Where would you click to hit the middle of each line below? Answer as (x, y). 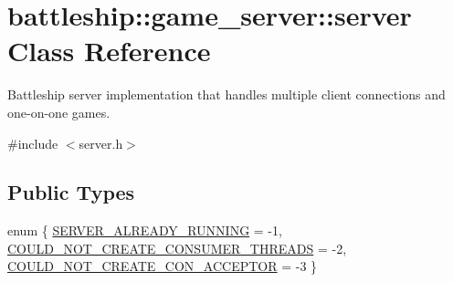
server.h (101, 143)
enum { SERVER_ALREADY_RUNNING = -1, (145, 230)
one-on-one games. (59, 112)
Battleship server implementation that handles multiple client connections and (226, 94)
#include (33, 143)
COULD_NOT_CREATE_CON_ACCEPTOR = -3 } (163, 266)
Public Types (71, 192)
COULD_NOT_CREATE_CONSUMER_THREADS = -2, (177, 248)
